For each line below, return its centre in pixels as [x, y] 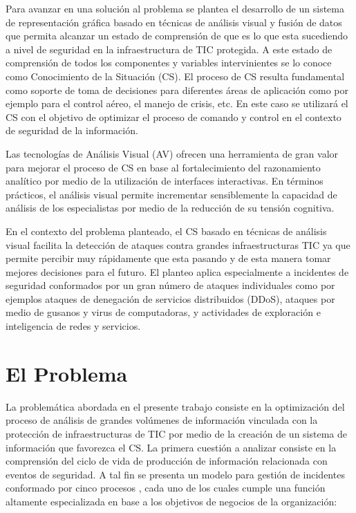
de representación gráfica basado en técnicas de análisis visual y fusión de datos [174, 22]
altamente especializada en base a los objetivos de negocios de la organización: [171, 501]
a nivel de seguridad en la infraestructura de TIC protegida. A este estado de [169, 49]
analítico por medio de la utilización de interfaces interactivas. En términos [165, 181]
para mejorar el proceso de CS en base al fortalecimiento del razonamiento [163, 167]
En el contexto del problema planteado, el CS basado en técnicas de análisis [166, 231]
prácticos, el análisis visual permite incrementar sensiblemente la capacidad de [171, 194]
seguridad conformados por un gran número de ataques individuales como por [170, 285]
